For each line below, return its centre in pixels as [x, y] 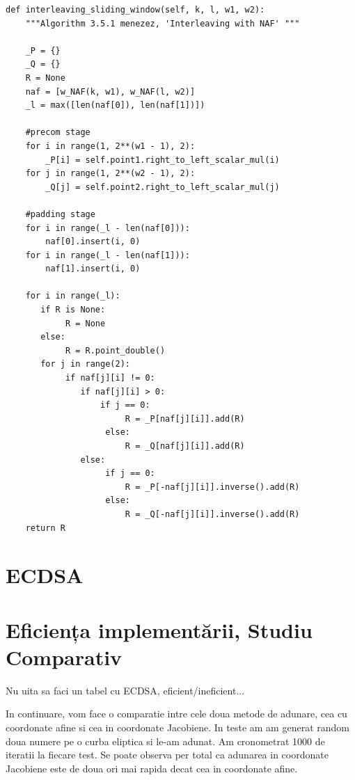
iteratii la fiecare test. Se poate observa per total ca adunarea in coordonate [167, 755]
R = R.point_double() [115, 350]
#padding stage [60, 214]
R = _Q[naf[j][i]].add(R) [185, 446]
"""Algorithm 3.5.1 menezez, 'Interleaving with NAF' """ [163, 23]
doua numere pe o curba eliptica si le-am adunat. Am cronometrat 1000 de [165, 741]
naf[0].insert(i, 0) [93, 242]
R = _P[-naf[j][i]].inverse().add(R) [212, 487]
